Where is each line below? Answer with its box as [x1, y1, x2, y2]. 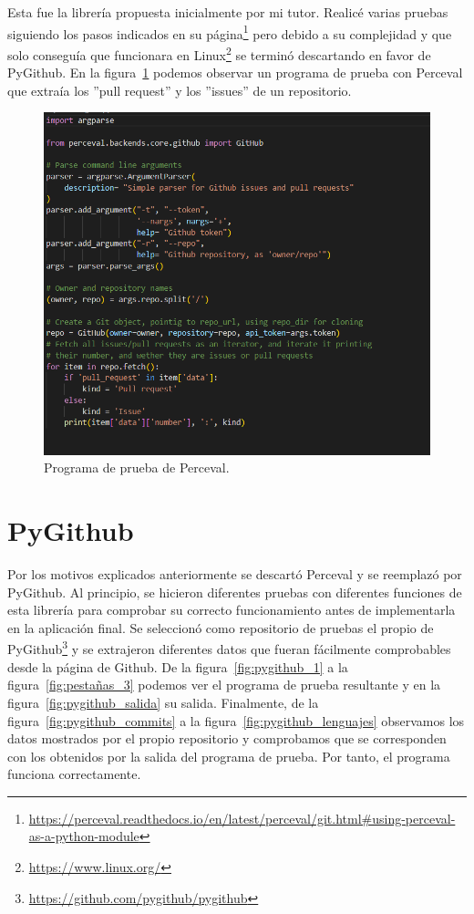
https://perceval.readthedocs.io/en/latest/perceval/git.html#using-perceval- [28, 808, 456, 827]
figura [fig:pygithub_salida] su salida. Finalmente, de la [7, 692, 319, 711]
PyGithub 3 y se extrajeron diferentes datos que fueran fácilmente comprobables [7, 637, 451, 659]
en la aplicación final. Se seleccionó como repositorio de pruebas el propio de [7, 618, 434, 637]
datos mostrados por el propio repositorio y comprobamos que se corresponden [7, 729, 447, 748]
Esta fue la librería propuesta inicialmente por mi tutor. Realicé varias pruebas [7, 3, 448, 21]
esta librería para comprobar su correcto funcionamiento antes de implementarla [7, 600, 456, 619]
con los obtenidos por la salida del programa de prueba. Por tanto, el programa [7, 746, 450, 765]
